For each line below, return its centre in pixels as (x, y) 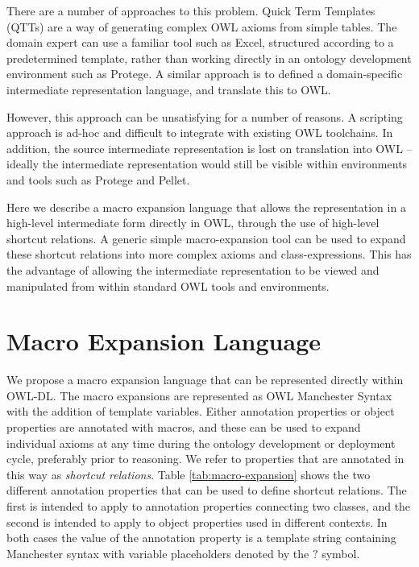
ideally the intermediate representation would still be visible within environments (207, 164)
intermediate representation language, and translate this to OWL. (169, 89)
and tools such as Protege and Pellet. (98, 179)
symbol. (341, 553)
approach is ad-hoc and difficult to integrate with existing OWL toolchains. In (200, 132)
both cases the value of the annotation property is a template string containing (201, 538)
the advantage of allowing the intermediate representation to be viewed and (193, 269)
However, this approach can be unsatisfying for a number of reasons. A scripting (205, 116)
